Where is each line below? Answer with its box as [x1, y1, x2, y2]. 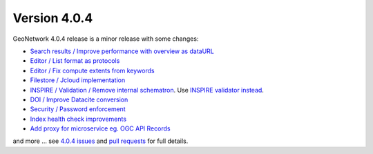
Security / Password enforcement [30, 105, 126, 113]
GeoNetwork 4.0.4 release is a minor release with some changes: [12, 35, 199, 43]
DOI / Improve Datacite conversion [30, 95, 128, 104]
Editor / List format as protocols [30, 57, 120, 65]
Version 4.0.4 [12, 10, 93, 26]
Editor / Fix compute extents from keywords [30, 66, 155, 75]
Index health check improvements [30, 115, 127, 123]
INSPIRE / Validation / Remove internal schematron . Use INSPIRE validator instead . [30, 86, 264, 94]
